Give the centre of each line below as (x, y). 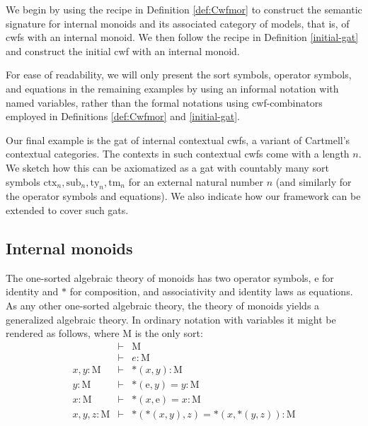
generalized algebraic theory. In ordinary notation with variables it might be (171, 319)
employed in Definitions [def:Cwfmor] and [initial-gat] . (123, 116)
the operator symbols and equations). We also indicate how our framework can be (183, 196)
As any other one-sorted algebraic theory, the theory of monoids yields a (163, 305)
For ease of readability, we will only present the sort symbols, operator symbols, (179, 75)
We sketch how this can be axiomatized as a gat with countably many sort (167, 167)
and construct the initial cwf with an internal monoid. (123, 51)
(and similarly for (314, 181)
